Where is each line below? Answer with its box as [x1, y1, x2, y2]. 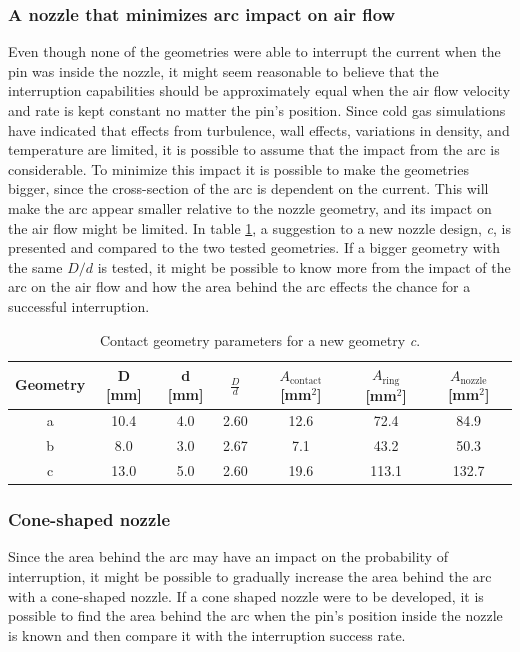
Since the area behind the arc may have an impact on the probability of [8, 546, 448, 567]
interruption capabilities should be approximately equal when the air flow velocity [8, 80, 511, 101]
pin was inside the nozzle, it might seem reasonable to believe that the [8, 60, 439, 81]
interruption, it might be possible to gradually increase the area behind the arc [8, 566, 492, 587]
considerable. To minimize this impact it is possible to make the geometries [8, 158, 469, 179]
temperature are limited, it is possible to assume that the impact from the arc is [8, 139, 500, 160]
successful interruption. [8, 295, 150, 316]
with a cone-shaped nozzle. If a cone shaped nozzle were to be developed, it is [8, 585, 484, 606]
